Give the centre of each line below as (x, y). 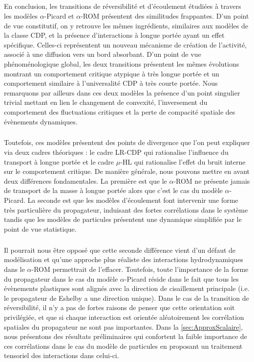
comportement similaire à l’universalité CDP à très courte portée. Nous (111, 83)
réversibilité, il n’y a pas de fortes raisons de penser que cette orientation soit (119, 307)
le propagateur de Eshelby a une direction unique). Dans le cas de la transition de (127, 298)
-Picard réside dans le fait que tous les (181, 278)
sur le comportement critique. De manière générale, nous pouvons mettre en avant (127, 171)
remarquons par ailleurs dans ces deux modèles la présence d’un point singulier (122, 92)
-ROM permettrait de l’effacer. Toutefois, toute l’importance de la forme (140, 269)
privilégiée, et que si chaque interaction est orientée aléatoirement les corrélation (124, 317)
